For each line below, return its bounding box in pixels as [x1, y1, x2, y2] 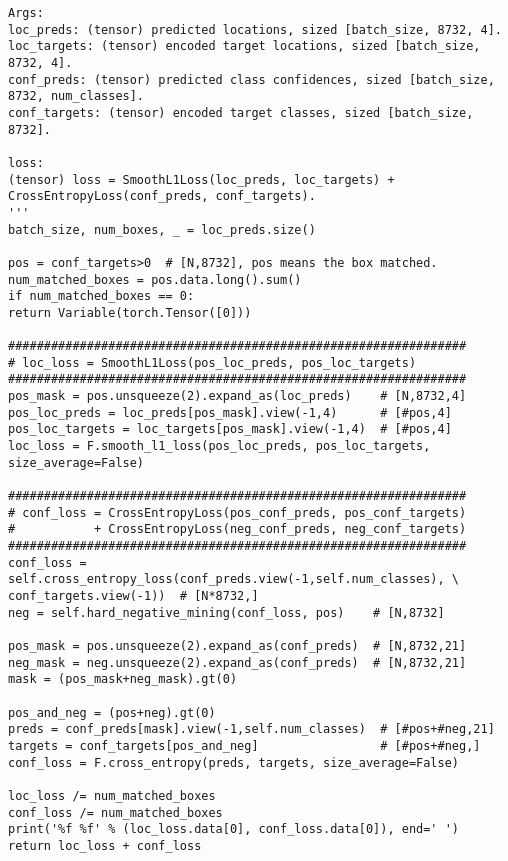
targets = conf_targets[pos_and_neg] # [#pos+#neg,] [8, 738, 481, 753]
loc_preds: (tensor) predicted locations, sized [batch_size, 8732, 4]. [8, 22, 502, 37]
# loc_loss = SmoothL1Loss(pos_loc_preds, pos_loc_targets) [8, 355, 417, 370]
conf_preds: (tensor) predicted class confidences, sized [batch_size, [8, 72, 495, 87]
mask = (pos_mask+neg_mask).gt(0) [8, 672, 238, 687]
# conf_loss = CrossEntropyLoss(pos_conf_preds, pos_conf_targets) [8, 505, 467, 520]
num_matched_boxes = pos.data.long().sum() [8, 272, 302, 287]
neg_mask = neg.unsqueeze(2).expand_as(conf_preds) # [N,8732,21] [8, 655, 467, 670]
